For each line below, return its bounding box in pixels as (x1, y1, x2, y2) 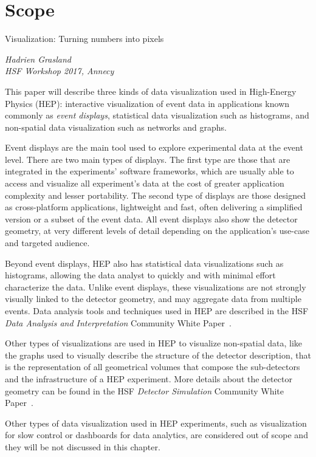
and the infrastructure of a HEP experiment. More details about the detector (5, 372, 292, 385)
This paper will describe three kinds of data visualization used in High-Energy (5, 84, 297, 97)
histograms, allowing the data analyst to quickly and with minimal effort (5, 269, 276, 281)
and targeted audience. (5, 236, 90, 249)
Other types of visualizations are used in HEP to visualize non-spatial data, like (5, 337, 303, 349)
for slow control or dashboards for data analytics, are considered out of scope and (5, 428, 308, 441)
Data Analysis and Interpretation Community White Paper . (5, 316, 232, 329)
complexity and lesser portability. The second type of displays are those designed (5, 188, 306, 201)
